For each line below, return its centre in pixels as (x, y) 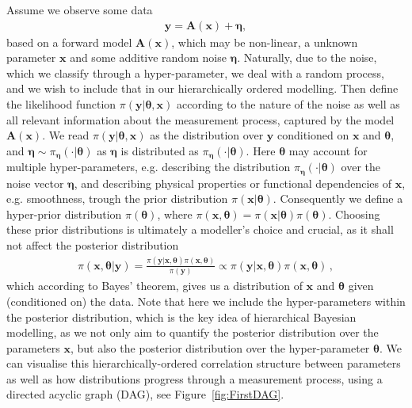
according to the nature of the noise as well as (288, 104)
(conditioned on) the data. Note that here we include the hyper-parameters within (206, 301)
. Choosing (354, 214)
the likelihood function (61, 104)
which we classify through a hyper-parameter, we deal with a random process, (195, 72)
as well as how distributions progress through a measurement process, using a (195, 378)
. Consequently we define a (338, 198)
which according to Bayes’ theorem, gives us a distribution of (154, 286)
